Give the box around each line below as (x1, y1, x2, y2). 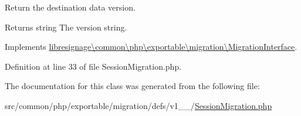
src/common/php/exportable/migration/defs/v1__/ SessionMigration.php (5, 99, 272, 111)
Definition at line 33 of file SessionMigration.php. (5, 60, 182, 72)
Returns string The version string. (5, 21, 127, 33)
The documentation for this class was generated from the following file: (5, 80, 260, 92)
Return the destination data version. (5, 1, 136, 13)
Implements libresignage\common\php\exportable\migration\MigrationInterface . (5, 40, 297, 53)
